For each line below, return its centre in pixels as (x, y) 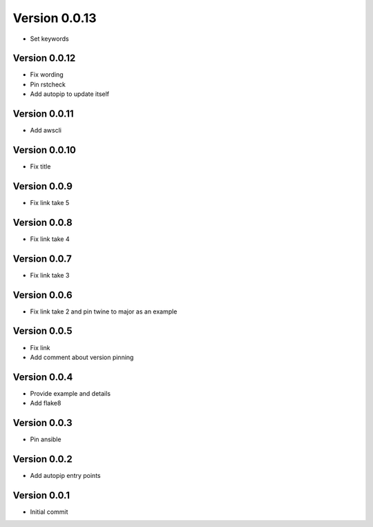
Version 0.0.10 (44, 150)
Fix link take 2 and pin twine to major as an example (104, 312)
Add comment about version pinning (82, 357)
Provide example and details (70, 393)
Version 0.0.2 (42, 459)
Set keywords (49, 39)
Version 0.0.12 (44, 58)
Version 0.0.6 (42, 295)
